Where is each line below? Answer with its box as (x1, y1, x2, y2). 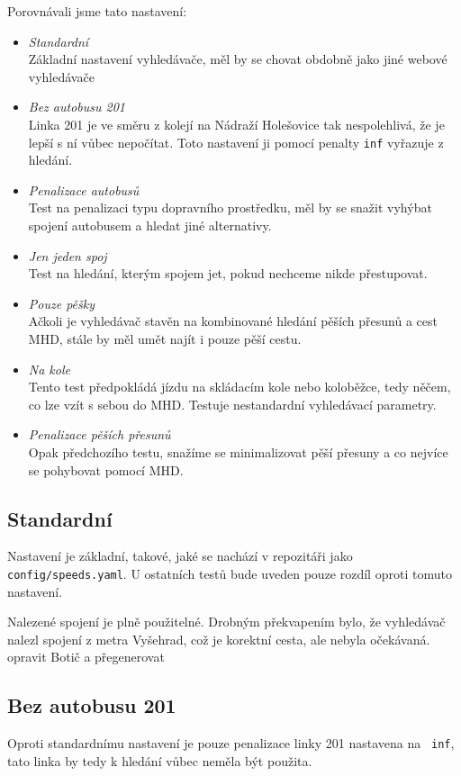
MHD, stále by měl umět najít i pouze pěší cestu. (28, 329, 302, 347)
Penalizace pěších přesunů (28, 425, 171, 444)
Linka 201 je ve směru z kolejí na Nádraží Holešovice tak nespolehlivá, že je (28, 114, 445, 133)
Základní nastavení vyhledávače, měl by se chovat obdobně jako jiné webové (28, 50, 447, 68)
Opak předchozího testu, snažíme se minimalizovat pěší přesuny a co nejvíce (28, 442, 448, 461)
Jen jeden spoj (28, 246, 107, 265)
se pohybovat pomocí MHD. (28, 460, 184, 479)
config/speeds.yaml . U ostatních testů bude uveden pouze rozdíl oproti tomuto (7, 564, 452, 582)
